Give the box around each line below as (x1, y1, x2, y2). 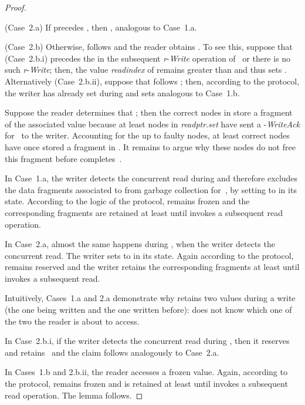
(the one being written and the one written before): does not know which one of (5, 303, 292, 316)
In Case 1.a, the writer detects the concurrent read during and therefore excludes (5, 172, 298, 184)
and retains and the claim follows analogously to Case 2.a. (5, 346, 219, 358)
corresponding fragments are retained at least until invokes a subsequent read (5, 206, 283, 218)
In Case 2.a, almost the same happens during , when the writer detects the (5, 238, 275, 250)
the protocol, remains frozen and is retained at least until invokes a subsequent (5, 377, 288, 390)
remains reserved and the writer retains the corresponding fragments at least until (5, 261, 300, 273)
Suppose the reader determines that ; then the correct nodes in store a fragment (5, 106, 293, 119)
